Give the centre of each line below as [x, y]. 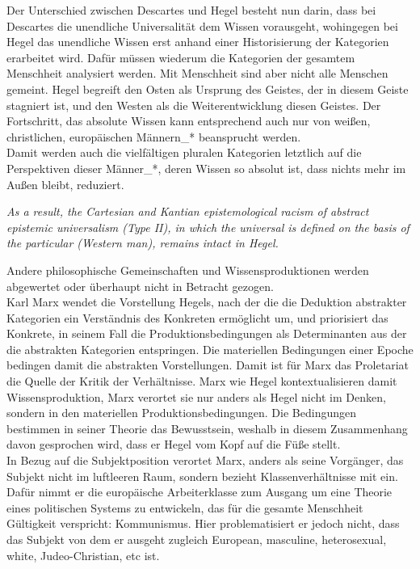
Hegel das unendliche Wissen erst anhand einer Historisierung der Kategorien [198, 42]
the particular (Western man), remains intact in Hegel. [143, 243]
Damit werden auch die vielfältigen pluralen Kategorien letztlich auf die [184, 152]
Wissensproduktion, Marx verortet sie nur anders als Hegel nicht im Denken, [196, 396]
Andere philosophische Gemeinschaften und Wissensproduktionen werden [188, 270]
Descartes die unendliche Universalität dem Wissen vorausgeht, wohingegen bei [202, 25]
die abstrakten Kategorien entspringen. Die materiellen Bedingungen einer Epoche [210, 349]
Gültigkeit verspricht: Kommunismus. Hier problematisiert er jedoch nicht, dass [203, 523]
